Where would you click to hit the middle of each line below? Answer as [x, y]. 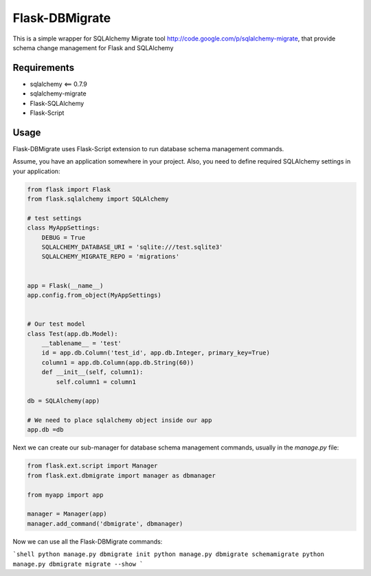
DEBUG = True [64, 237]
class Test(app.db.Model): [72, 334]
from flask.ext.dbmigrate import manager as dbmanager [121, 475]
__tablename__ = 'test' [81, 343]
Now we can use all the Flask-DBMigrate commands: [88, 541]
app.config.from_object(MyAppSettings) [94, 295]
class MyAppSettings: [64, 228]
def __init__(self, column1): [92, 372]
